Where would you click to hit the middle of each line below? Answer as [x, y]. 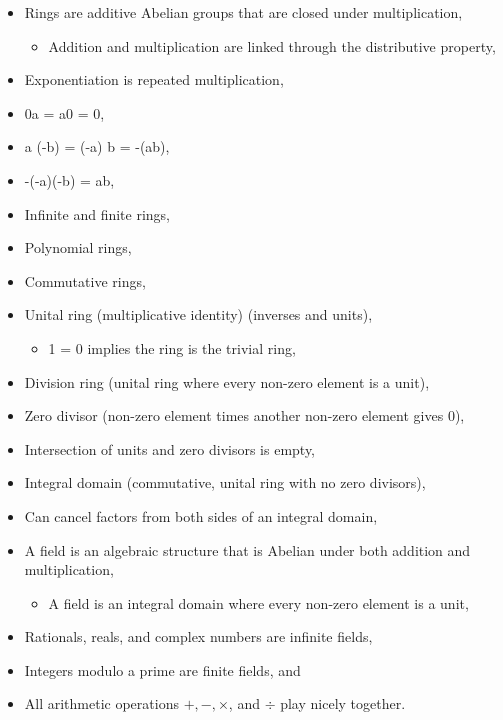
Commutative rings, [85, 280]
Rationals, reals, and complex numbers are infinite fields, [198, 636]
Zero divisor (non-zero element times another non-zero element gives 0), [244, 415]
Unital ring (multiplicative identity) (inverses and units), [198, 314]
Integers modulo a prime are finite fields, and [162, 669]
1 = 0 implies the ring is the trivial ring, [172, 347]
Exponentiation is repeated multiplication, [154, 79]
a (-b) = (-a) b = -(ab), [97, 146]
